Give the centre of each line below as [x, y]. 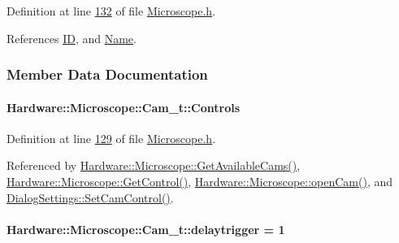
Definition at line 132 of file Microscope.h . [111, 11]
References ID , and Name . [72, 38]
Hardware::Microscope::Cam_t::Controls [123, 107]
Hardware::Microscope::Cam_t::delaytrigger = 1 [146, 229]
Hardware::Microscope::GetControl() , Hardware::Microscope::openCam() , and [200, 182]
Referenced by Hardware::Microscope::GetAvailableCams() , [154, 165]
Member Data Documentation [107, 74]
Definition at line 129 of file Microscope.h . [111, 138]
